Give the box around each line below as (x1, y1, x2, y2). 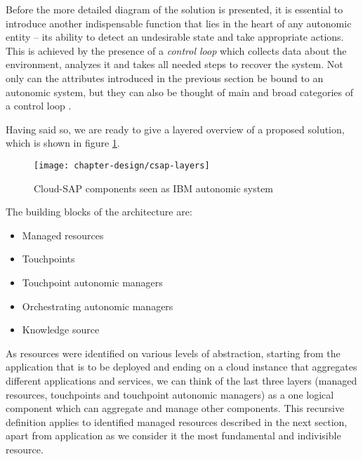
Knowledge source (22, 322, 100, 337)
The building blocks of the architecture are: (6, 204, 192, 219)
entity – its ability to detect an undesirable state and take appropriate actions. (6, 29, 344, 44)
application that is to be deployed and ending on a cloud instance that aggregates (6, 359, 357, 374)
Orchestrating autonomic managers (22, 298, 173, 313)
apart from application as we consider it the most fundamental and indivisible (6, 428, 341, 443)
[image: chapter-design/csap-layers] (34, 160, 210, 171)
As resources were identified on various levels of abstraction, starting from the (6, 345, 341, 360)
